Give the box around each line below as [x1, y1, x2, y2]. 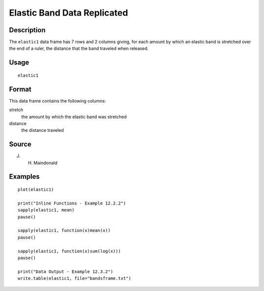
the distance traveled [21, 127, 64, 133]
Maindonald [33, 160, 58, 166]
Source [9, 140, 32, 148]
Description [9, 26, 46, 34]
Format [9, 85, 32, 93]
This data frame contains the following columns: [9, 98, 106, 104]
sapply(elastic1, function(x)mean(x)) [18, 228, 111, 233]
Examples [9, 172, 40, 181]
